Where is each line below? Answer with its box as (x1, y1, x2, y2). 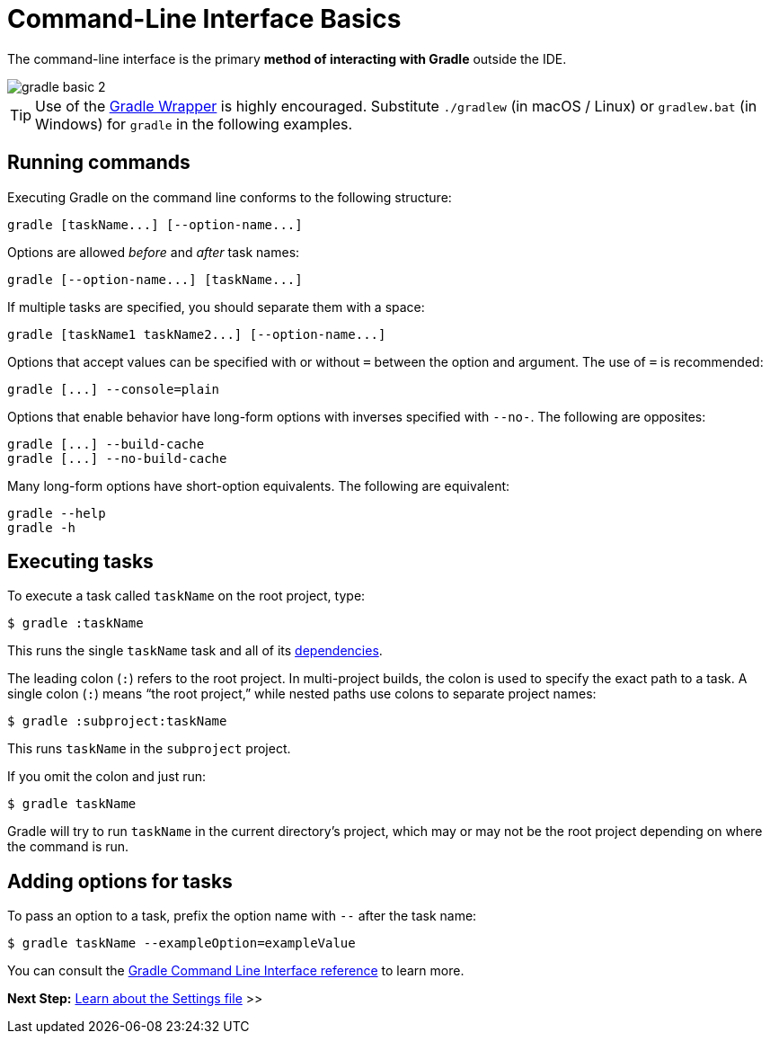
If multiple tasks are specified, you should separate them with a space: (7, 298, 425, 315)
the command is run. (7, 839, 129, 855)
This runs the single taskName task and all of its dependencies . (7, 643, 383, 659)
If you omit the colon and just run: (7, 769, 207, 785)
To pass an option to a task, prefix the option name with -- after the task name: (7, 908, 477, 924)
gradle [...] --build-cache (7, 436, 205, 451)
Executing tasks (7, 550, 154, 574)
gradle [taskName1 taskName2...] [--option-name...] (7, 326, 386, 342)
